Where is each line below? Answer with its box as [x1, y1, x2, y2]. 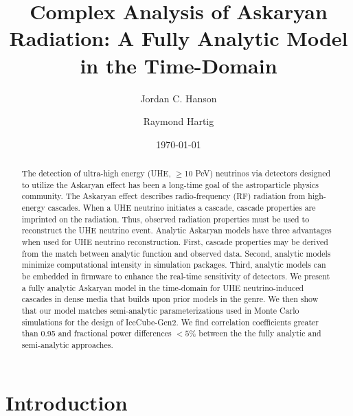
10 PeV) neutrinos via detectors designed [184, 167, 331, 179]
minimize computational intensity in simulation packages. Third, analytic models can [21, 259, 326, 270]
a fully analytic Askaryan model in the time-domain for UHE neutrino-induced [21, 281, 304, 293]
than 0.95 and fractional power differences [21, 327, 172, 339]
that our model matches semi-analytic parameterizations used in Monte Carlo [21, 304, 299, 316]
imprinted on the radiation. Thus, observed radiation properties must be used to [21, 213, 310, 224]
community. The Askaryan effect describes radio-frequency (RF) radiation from [21, 190, 306, 202]
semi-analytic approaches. [21, 338, 113, 350]
